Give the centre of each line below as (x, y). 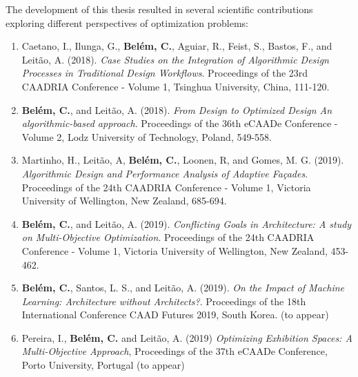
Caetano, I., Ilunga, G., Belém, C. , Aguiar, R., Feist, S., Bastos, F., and (177, 46)
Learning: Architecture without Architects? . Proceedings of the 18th (164, 301)
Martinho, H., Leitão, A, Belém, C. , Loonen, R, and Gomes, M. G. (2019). (183, 160)
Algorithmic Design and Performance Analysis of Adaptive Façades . (165, 173)
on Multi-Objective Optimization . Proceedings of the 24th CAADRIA (168, 237)
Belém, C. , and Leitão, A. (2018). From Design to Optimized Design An (177, 109)
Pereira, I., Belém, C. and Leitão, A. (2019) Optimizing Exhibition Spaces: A (187, 337)
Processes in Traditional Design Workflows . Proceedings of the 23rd (165, 73)
